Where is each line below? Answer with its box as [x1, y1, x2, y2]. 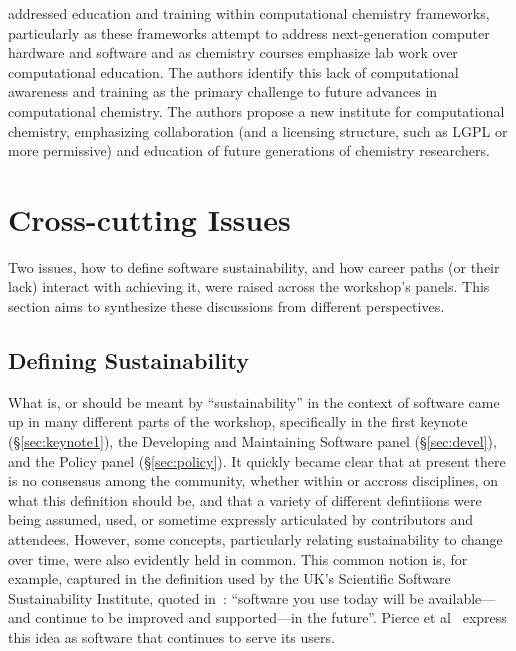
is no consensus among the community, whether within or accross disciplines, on [8, 470, 498, 491]
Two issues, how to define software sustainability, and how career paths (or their [8, 256, 500, 277]
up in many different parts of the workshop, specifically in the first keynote [8, 411, 468, 432]
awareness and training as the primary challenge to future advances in [8, 81, 438, 102]
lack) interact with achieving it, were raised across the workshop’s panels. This [8, 276, 490, 297]
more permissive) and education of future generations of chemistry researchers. [8, 140, 490, 161]
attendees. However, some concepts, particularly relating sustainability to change [8, 529, 503, 550]
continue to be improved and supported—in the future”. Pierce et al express [35, 607, 507, 628]
